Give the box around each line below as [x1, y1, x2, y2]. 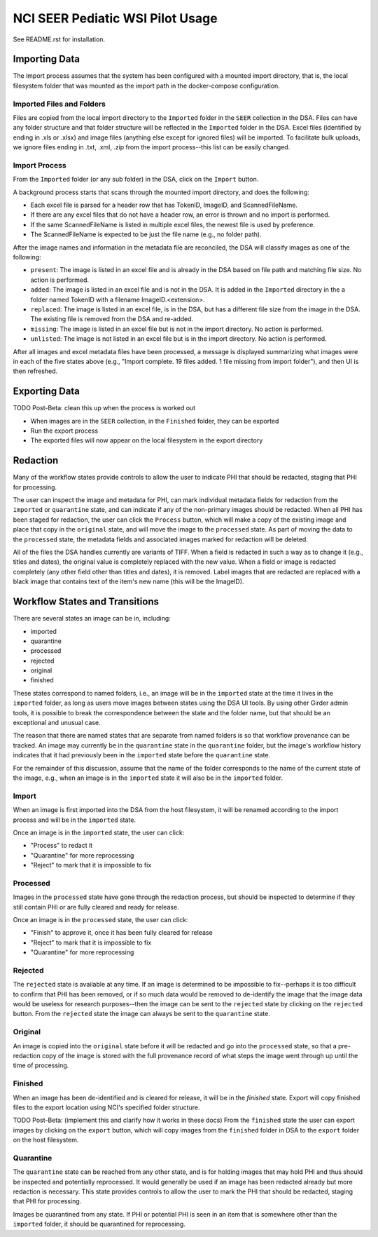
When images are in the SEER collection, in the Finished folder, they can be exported [30, 417, 279, 425]
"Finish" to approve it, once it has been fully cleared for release [30, 928, 213, 937]
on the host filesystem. [13, 1136, 79, 1144]
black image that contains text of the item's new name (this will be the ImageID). [13, 577, 244, 586]
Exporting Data [13, 386, 80, 398]
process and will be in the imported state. [13, 816, 136, 824]
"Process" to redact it [30, 841, 93, 850]
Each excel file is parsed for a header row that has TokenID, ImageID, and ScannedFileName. [30, 201, 297, 210]
